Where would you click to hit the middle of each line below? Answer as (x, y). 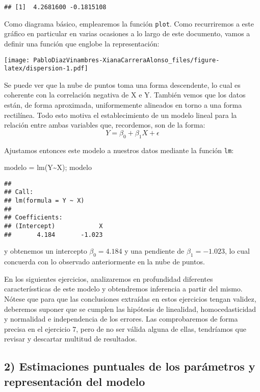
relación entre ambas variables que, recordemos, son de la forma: (105, 125)
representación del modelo (75, 381)
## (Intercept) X (54, 226)
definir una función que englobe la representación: (82, 43)
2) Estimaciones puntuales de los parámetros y (130, 366)
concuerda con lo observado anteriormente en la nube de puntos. (105, 262)
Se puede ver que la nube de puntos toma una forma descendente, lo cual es (122, 84)
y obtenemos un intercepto (46, 251)
